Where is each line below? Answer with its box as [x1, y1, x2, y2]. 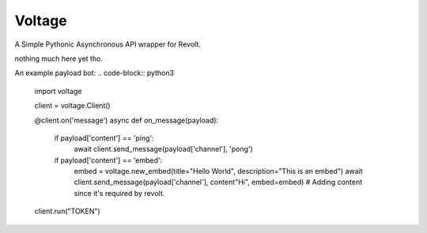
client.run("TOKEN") [34, 206, 100, 216]
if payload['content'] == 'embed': [54, 155, 163, 165]
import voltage [34, 86, 82, 96]
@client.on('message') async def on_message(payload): [34, 115, 219, 125]
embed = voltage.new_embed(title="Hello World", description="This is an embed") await [74, 167, 363, 176]
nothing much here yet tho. [14, 54, 103, 63]
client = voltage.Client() [34, 101, 111, 111]
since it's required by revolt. [74, 188, 165, 197]
